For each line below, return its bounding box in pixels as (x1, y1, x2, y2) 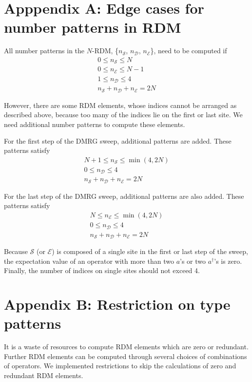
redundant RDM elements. (4, 370, 83, 380)
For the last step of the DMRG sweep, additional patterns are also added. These (4, 191, 244, 201)
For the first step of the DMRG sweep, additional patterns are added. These (4, 135, 232, 146)
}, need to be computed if (150, 45, 227, 56)
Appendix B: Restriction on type (4, 294, 231, 314)
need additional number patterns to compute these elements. (4, 119, 185, 129)
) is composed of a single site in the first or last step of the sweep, (52, 246, 248, 256)
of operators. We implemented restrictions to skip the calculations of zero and (4, 361, 236, 371)
